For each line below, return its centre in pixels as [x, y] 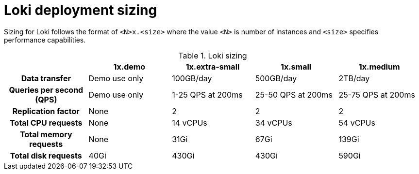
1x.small [296, 66]
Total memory [46, 134]
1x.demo [129, 66]
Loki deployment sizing [81, 10]
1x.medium [379, 66]
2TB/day [354, 78]
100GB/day [192, 78]
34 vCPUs [274, 123]
